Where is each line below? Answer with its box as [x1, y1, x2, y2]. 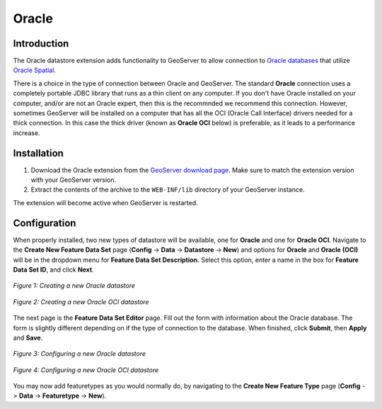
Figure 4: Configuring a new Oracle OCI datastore [13, 365, 159, 374]
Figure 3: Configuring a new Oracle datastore [13, 350, 146, 358]
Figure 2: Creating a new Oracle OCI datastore [13, 297, 149, 306]
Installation [13, 147, 64, 159]
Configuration [13, 217, 76, 229]
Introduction [13, 38, 69, 50]
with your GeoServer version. [30, 175, 117, 184]
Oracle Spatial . [13, 66, 57, 74]
